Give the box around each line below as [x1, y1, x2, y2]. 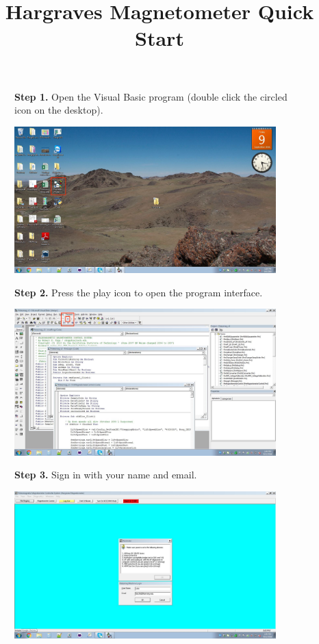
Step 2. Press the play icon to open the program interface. [14, 285, 263, 299]
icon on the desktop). [14, 103, 103, 117]
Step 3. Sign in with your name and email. [14, 467, 197, 482]
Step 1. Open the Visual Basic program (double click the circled [14, 89, 288, 103]
